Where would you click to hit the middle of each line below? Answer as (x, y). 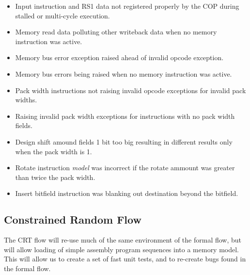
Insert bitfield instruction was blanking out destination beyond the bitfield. (127, 193)
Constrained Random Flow (73, 219)
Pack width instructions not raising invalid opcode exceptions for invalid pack (131, 90)
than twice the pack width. (55, 177)
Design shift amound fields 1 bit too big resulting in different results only (124, 141)
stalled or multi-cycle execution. (62, 15)
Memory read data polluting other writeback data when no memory (116, 32)
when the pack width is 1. (54, 151)
